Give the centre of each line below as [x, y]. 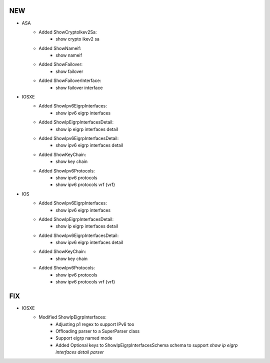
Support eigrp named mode [84, 338]
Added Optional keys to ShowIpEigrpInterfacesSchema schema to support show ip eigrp [147, 345]
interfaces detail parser [80, 352]
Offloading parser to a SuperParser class [98, 331]
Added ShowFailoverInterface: [70, 80]
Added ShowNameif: [60, 48]
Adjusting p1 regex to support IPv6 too [95, 324]
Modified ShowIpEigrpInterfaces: [73, 317]
